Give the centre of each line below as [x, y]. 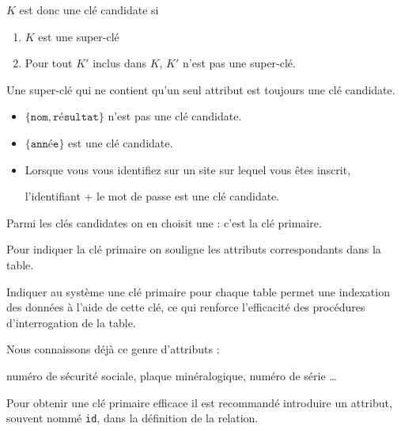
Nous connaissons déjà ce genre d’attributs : [113, 349]
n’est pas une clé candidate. [175, 116]
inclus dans [119, 63]
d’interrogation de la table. [71, 322]
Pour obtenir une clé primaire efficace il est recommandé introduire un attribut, [199, 402]
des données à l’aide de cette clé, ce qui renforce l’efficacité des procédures [186, 307]
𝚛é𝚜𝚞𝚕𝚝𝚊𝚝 [76, 118]
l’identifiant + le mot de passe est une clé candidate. [152, 196]
